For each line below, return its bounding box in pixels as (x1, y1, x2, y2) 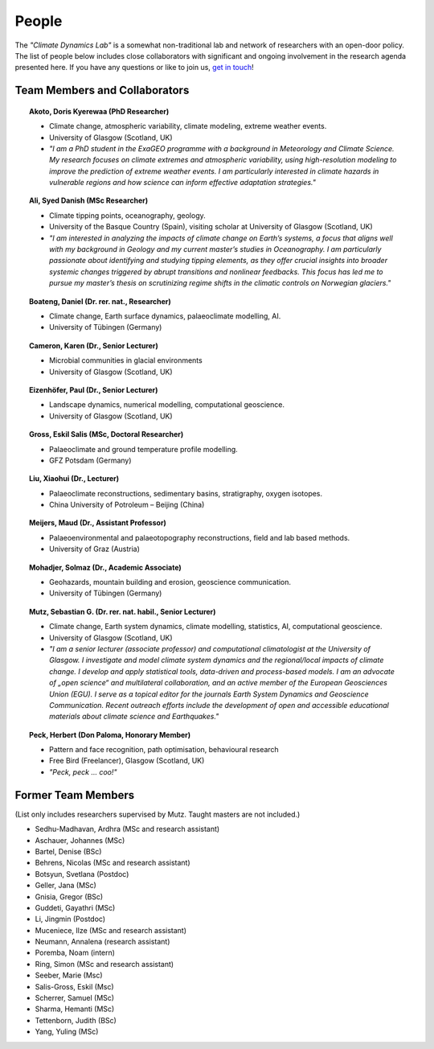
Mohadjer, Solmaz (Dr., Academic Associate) (29, 562, 182, 572)
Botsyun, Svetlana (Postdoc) (35, 869, 129, 878)
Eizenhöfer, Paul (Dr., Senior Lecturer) (29, 385, 158, 394)
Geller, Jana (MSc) (35, 881, 96, 891)
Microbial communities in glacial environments (49, 356, 203, 365)
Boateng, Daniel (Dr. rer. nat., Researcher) (29, 296, 172, 306)
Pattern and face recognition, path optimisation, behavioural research (49, 745, 279, 755)
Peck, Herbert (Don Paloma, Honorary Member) (29, 730, 191, 739)
